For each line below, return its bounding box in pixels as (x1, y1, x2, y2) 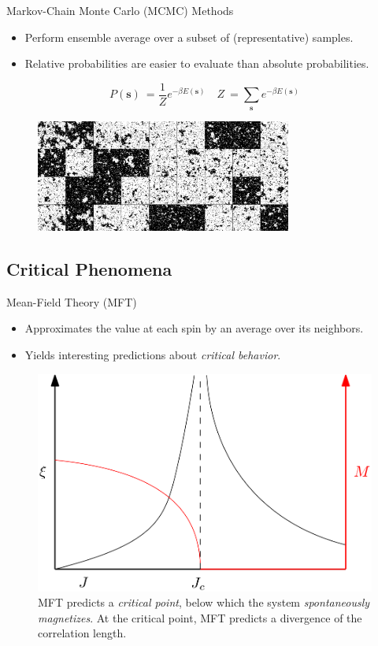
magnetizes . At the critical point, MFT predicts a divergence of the (38, 609, 362, 626)
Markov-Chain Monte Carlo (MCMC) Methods (6, 2, 234, 18)
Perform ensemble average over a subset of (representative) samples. (24, 28, 354, 45)
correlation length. (38, 625, 127, 641)
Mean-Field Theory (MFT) (6, 293, 137, 310)
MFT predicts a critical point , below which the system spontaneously (38, 594, 370, 611)
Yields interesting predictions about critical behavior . (24, 347, 281, 363)
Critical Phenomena (6, 257, 172, 281)
